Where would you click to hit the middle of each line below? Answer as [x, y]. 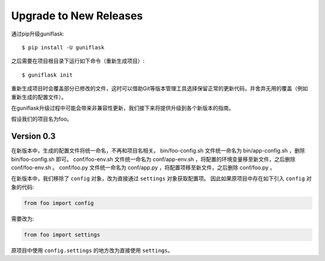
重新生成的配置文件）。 [39, 97]
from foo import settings [62, 234]
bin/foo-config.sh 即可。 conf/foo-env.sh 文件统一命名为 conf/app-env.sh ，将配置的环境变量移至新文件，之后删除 [153, 159]
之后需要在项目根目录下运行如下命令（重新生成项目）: [78, 61]
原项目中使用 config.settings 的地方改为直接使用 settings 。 [92, 250]
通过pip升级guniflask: [38, 34]
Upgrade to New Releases [77, 16]
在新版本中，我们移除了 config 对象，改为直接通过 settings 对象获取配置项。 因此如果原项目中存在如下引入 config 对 [162, 178]
